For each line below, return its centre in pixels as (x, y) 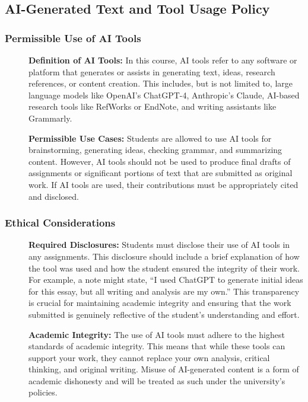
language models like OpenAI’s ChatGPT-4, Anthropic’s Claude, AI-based (164, 95)
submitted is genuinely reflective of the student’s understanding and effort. (164, 314)
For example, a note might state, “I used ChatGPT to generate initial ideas (166, 280)
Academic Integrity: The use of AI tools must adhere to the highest (157, 334)
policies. (43, 392)
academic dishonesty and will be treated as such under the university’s (157, 380)
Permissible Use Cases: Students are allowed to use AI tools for (150, 138)
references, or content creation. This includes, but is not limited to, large (161, 83)
